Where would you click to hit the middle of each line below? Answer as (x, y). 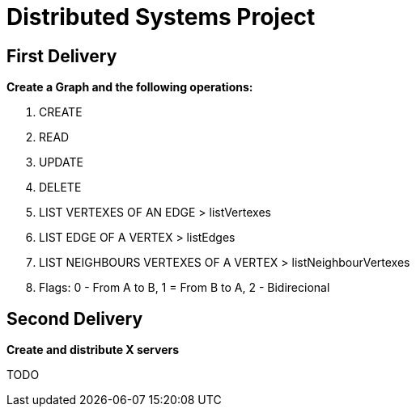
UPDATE (61, 162)
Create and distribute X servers (93, 350)
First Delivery (62, 56)
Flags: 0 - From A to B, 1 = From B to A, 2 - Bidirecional (185, 288)
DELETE (60, 188)
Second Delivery (75, 318)
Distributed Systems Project (161, 17)
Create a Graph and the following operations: (130, 87)
